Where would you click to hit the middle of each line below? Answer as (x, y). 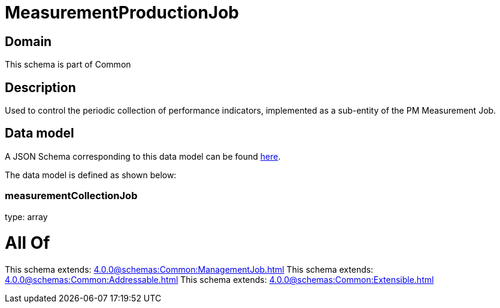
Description (40, 87)
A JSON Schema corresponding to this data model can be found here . (143, 156)
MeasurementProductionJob (122, 13)
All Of (28, 243)
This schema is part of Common (68, 65)
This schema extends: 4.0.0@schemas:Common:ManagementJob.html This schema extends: (189, 270)
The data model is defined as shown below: (91, 175)
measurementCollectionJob (71, 196)
